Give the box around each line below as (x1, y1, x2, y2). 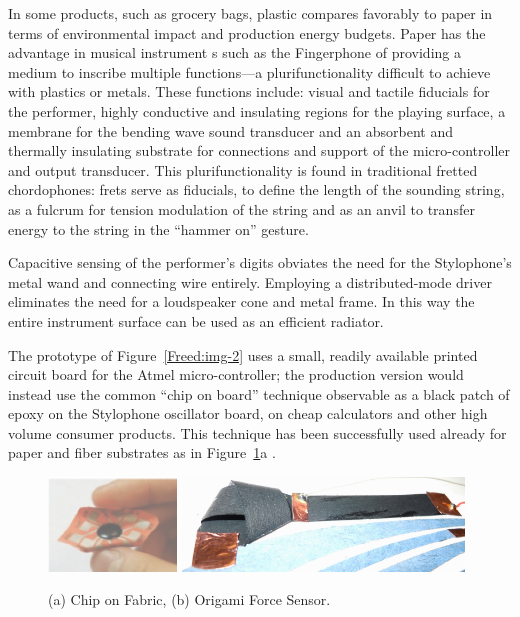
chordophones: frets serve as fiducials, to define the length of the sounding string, (8, 179, 505, 200)
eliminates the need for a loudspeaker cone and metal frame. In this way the (8, 291, 475, 312)
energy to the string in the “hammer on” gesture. (8, 218, 309, 239)
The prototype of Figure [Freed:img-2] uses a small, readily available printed (8, 344, 478, 365)
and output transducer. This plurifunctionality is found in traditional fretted (8, 159, 478, 180)
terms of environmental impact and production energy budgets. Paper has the (8, 22, 486, 43)
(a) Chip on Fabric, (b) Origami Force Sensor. (48, 589, 331, 610)
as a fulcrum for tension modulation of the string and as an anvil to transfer (8, 198, 475, 219)
